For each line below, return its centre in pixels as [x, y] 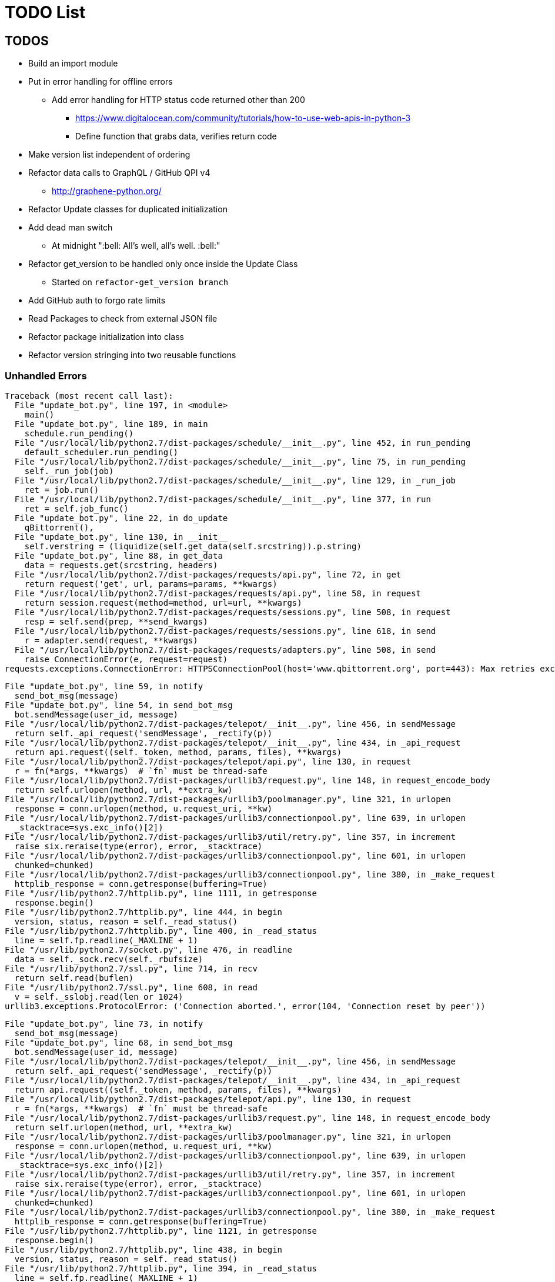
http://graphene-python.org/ [107, 191]
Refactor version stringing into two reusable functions [132, 355]
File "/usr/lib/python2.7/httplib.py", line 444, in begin [144, 912]
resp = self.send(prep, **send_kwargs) [116, 621]
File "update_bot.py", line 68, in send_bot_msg [119, 1042]
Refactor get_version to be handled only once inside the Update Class [163, 264]
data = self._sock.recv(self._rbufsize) [109, 959]
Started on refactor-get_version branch [140, 282]
